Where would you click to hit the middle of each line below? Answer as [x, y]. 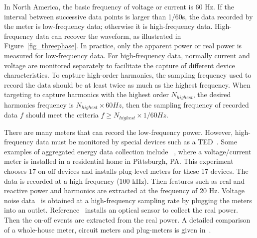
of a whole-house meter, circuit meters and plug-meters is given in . [108, 229]
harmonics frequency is [39, 104]
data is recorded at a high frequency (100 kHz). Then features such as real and [125, 180]
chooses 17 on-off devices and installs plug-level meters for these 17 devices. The [126, 171]
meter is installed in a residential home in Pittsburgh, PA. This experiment [119, 161]
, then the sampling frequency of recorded [185, 104]
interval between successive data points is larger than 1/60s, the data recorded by [128, 16]
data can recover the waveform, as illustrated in [108, 36]
